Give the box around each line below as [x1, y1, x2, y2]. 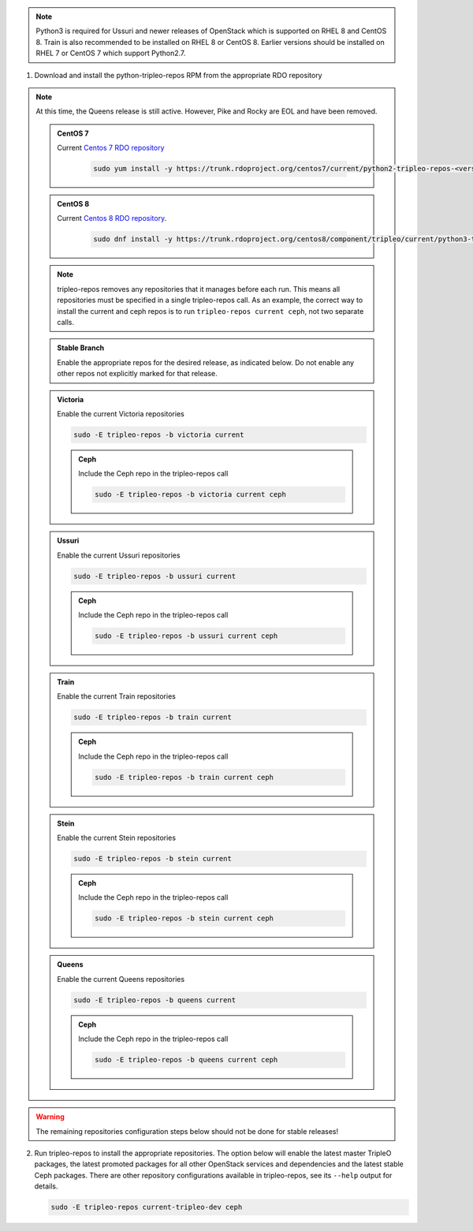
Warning [35, 1112, 65, 1121]
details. [34, 1181, 58, 1191]
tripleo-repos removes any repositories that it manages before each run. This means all [57, 284, 341, 293]
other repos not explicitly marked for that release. [57, 369, 218, 379]
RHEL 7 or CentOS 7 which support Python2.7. [35, 48, 186, 58]
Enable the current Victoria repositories [57, 408, 184, 418]
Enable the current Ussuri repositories [57, 550, 181, 560]
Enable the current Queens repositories [57, 974, 185, 983]
